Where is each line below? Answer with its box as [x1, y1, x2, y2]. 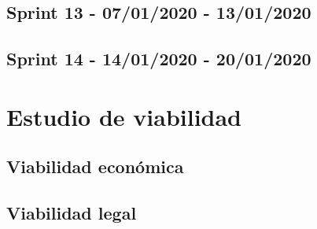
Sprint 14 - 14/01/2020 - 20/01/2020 [6, 46, 311, 71]
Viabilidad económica [6, 154, 184, 179]
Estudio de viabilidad [6, 100, 242, 132]
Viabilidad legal [6, 201, 137, 225]
